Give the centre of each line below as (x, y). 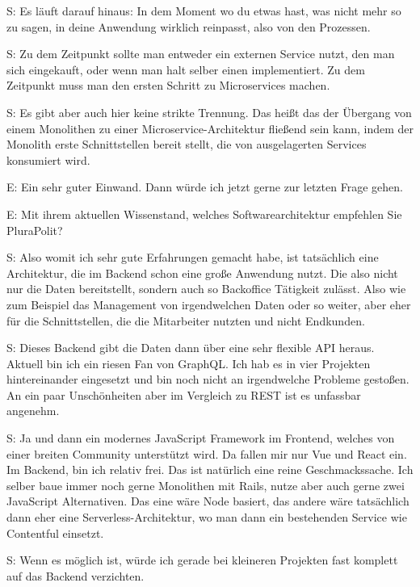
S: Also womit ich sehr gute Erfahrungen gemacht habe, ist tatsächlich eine (193, 257)
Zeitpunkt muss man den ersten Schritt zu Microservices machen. (168, 85)
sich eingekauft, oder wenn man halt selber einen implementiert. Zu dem (186, 69)
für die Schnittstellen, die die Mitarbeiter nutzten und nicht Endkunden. (186, 320)
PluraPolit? (35, 230)
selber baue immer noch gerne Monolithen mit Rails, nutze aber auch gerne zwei (206, 485)
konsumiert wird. (48, 159)
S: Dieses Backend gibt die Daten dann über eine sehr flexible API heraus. (191, 348)
